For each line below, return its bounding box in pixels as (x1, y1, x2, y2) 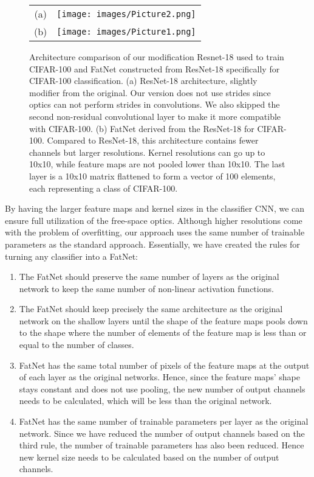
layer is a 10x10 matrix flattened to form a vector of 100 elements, (29, 169, 276, 182)
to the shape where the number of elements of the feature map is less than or (19, 326, 307, 339)
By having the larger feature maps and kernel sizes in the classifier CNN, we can (5, 202, 305, 215)
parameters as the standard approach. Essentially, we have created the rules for (5, 237, 300, 250)
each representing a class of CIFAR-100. (29, 181, 178, 194)
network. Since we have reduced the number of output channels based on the (19, 427, 305, 439)
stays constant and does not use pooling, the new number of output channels (19, 382, 305, 395)
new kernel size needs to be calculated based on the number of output (19, 450, 279, 463)
